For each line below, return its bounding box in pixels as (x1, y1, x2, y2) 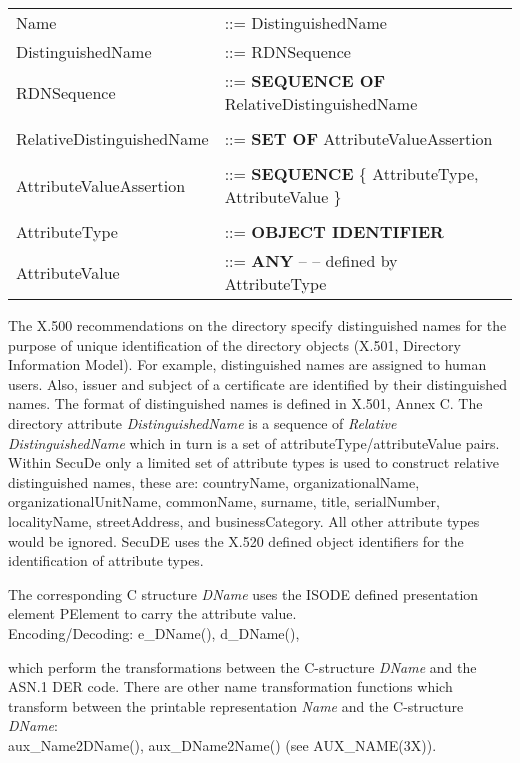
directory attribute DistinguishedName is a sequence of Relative (8, 412, 397, 433)
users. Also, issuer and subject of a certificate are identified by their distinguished (8, 373, 507, 394)
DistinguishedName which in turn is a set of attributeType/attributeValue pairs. (8, 432, 500, 453)
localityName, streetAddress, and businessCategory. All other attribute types (8, 510, 480, 531)
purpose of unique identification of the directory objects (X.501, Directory (8, 334, 461, 355)
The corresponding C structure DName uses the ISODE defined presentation (8, 583, 479, 604)
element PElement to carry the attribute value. (8, 603, 297, 624)
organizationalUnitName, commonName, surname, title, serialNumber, (8, 491, 440, 512)
